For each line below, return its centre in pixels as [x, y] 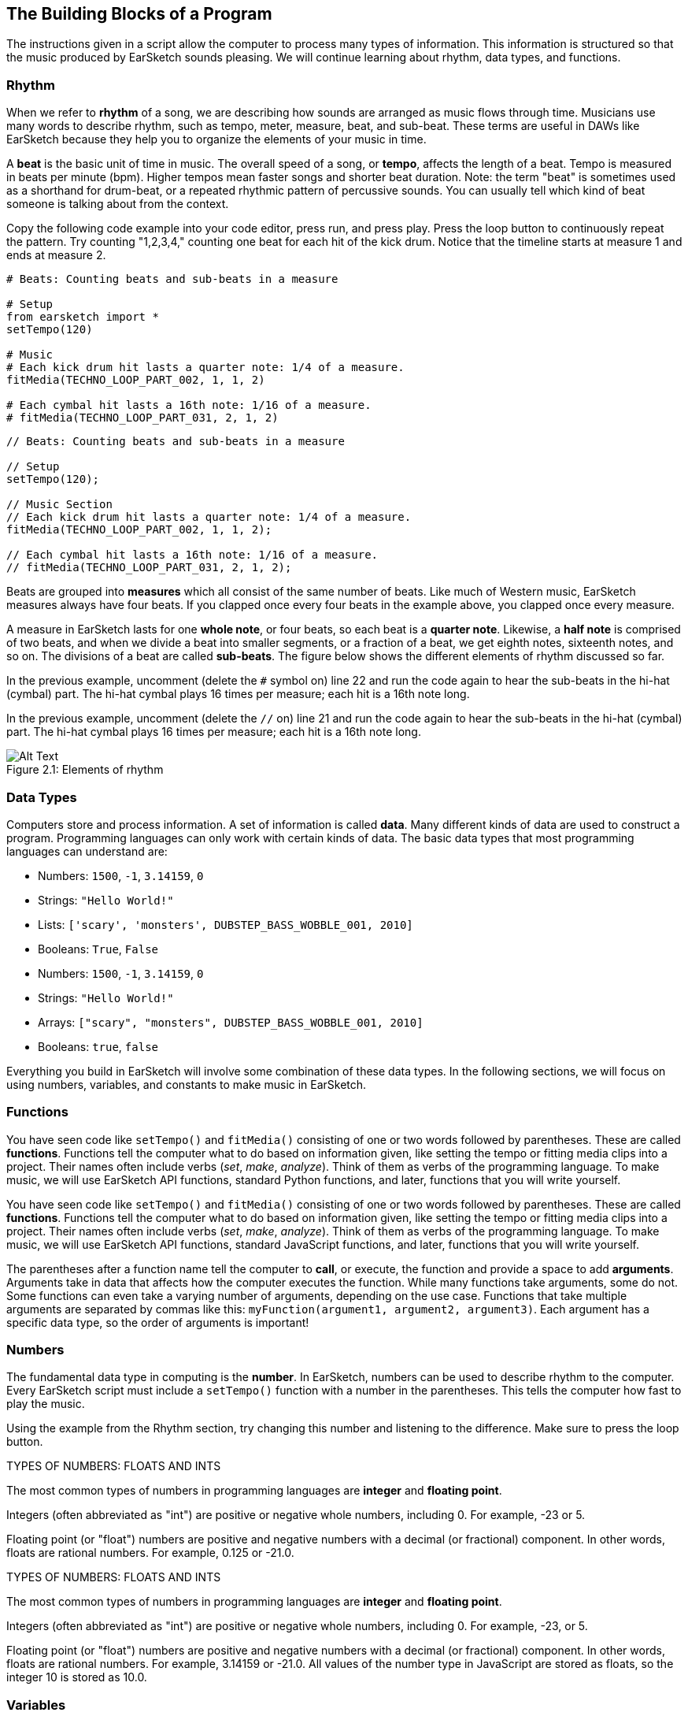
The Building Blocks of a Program [139, 14]
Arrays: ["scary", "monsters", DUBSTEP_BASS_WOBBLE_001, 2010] [231, 1022]
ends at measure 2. [56, 255]
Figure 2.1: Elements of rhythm [85, 770]
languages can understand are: [87, 851]
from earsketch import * [83, 317]
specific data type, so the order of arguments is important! [158, 1322]
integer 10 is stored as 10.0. [77, 1677]
